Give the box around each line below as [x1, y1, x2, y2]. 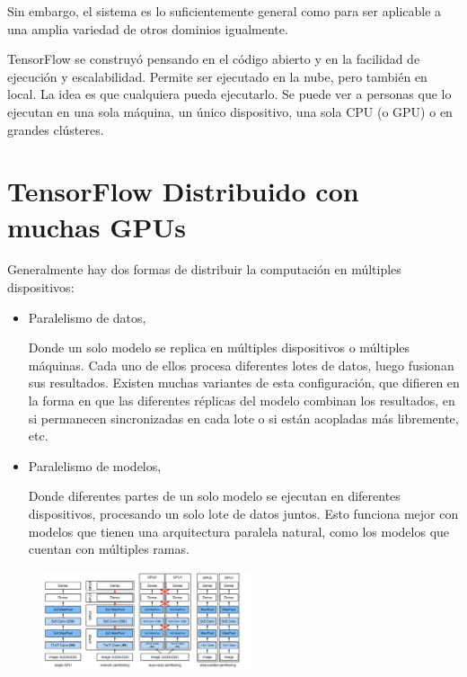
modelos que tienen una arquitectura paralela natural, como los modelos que [28, 521, 450, 540]
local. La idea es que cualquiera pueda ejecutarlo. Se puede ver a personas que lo [7, 85, 452, 103]
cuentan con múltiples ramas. [28, 539, 189, 558]
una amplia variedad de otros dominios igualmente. [7, 19, 288, 38]
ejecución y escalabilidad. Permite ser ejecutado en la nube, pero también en [7, 67, 427, 85]
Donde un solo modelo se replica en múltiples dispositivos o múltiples [28, 338, 410, 357]
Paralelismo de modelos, [28, 456, 162, 475]
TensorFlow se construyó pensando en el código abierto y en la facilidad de [7, 49, 420, 68]
